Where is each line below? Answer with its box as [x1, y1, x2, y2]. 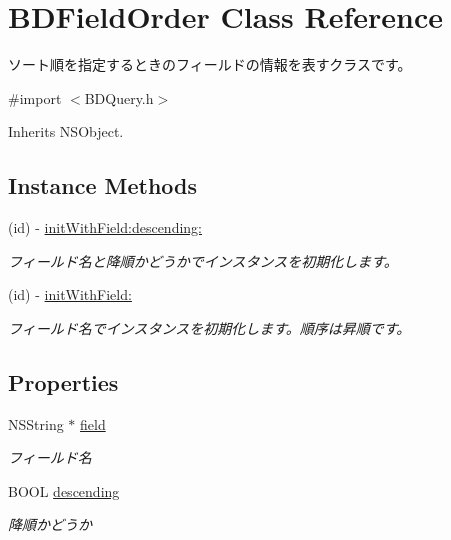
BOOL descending [8, 480, 120, 501]
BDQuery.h [84, 87, 154, 108]
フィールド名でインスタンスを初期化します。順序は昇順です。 [8, 317, 411, 338]
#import [8, 87, 62, 108]
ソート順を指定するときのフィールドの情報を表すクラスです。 [8, 54, 412, 75]
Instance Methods [8, 170, 197, 201]
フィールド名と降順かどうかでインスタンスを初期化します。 [8, 250, 398, 271]
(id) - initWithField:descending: [8, 217, 202, 238]
